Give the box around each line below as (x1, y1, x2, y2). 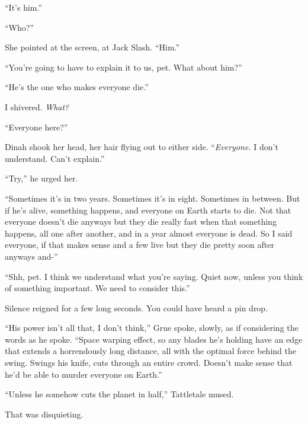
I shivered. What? (5, 100, 69, 113)
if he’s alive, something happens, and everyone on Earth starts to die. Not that (5, 203, 291, 216)
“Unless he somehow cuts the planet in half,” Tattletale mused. (5, 388, 234, 400)
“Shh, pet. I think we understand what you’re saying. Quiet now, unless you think (5, 270, 303, 282)
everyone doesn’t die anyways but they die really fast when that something (5, 215, 277, 228)
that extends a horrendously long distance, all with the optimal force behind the (5, 345, 296, 357)
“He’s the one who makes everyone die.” (5, 81, 149, 93)
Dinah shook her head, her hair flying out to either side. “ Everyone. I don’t (5, 141, 278, 153)
